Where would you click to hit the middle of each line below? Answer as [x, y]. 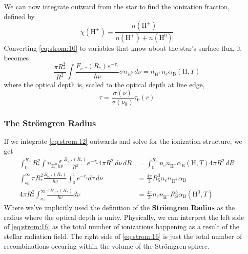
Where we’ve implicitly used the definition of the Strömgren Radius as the [120, 207]
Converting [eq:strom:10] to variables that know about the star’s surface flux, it [123, 48]
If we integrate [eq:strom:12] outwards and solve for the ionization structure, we [123, 141]
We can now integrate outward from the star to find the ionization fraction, [117, 6]
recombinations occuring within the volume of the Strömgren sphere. [107, 245]
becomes [17, 57]
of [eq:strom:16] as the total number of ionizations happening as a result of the [122, 226]
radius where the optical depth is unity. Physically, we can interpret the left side [124, 217]
